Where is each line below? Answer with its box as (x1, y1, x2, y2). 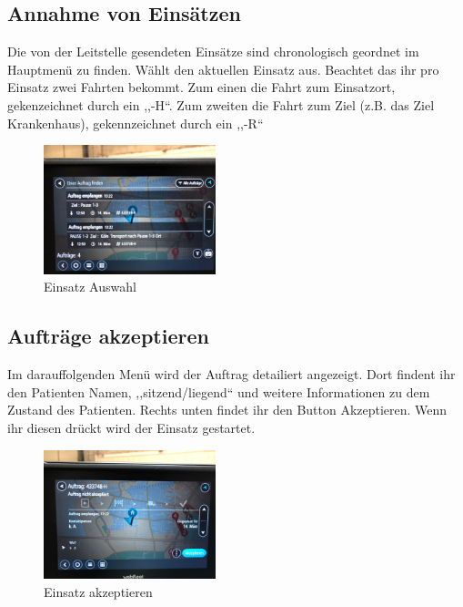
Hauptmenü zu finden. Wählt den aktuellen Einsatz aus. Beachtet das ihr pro (7, 59, 439, 78)
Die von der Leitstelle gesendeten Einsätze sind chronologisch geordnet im (7, 42, 419, 61)
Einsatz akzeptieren (44, 581, 153, 601)
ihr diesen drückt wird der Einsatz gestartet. (7, 418, 256, 437)
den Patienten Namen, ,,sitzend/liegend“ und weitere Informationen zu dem (7, 382, 430, 401)
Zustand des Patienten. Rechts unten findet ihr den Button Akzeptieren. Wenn (7, 400, 448, 419)
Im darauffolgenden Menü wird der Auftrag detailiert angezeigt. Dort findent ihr (7, 365, 456, 384)
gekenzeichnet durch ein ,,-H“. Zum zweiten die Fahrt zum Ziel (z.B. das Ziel (7, 95, 435, 114)
